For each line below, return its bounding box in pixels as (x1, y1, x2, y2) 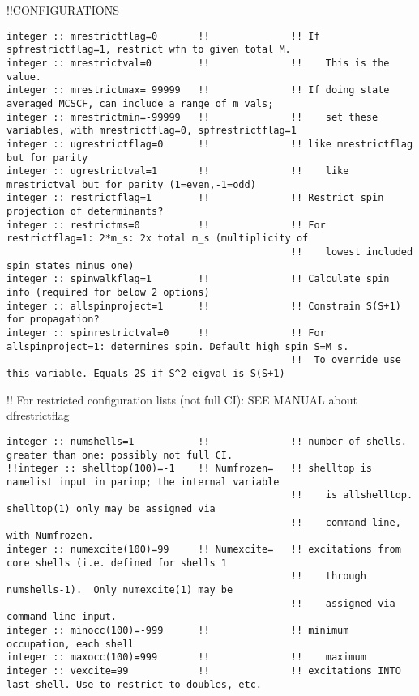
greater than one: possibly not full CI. (6, 449, 233, 461)
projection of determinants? (6, 206, 164, 218)
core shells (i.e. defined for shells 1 (6, 557, 228, 569)
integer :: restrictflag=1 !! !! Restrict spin (6, 192, 384, 204)
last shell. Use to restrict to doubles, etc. (6, 678, 262, 690)
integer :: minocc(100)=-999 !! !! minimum (6, 625, 349, 637)
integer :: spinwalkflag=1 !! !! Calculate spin (6, 273, 390, 285)
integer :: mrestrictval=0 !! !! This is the (6, 57, 390, 69)
